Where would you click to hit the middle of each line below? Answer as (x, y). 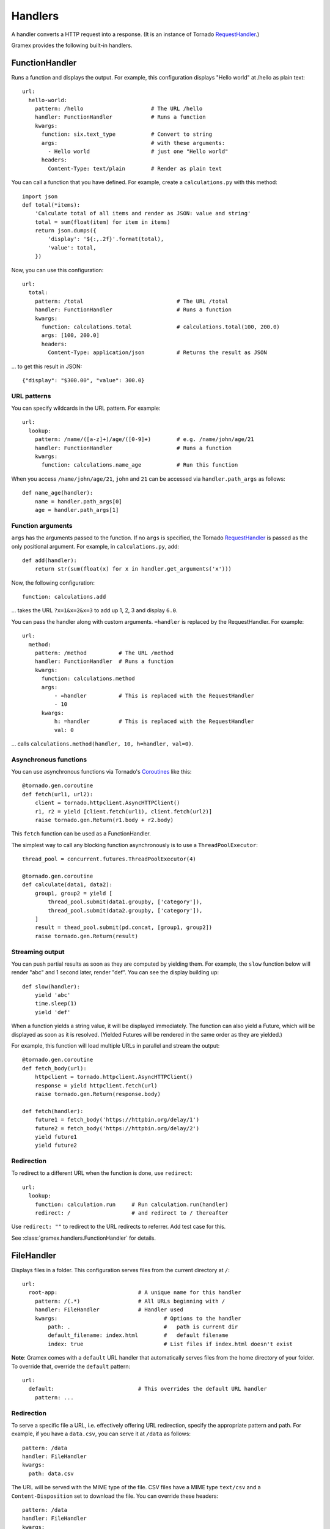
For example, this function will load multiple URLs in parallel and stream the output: (116, 1046)
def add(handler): (50, 560)
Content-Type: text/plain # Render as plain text (135, 168)
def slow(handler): (51, 987)
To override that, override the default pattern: (71, 1366)
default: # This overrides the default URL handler (148, 1389)
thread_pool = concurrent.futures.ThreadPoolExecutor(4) (109, 859)
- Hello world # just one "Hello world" (138, 151)
